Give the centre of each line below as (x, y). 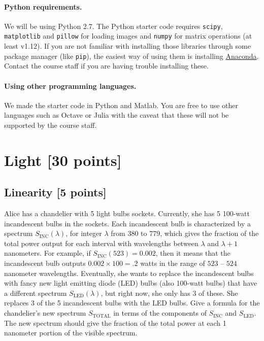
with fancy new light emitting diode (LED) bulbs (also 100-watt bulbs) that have (131, 283)
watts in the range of (173, 263)
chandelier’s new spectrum (45, 313)
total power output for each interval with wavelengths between (101, 243)
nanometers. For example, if (47, 253)
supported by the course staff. (51, 125)
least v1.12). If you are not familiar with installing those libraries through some (127, 46)
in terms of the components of (160, 313)
